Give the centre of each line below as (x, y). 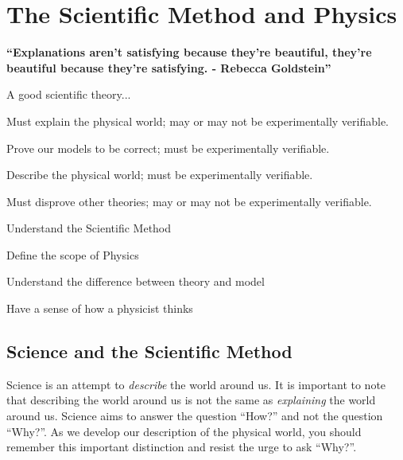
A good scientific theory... (69, 94)
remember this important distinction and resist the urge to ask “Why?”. (182, 447)
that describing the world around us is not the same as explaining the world (191, 400)
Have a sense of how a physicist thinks (100, 308)
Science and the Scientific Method (149, 351)
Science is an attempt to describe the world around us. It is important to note (196, 384)
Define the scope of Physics (73, 254)
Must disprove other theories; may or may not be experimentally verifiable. (189, 201)
